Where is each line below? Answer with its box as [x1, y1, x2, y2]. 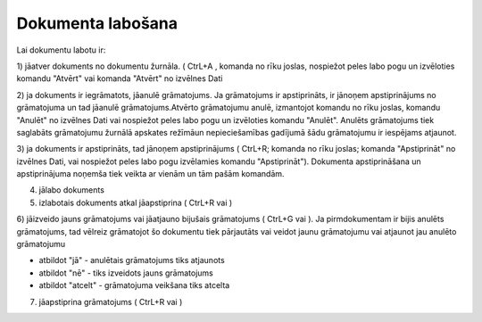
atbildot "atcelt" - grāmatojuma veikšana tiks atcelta [38, 280, 230, 291]
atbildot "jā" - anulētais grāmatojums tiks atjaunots [38, 255, 225, 266]
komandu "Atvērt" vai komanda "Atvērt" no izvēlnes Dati [16, 73, 223, 84]
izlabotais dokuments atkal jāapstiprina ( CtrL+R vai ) [38, 197, 233, 208]
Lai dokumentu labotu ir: [16, 45, 106, 55]
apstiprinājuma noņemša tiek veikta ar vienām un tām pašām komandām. [16, 169, 285, 179]
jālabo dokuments [38, 185, 104, 195]
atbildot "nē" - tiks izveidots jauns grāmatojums [38, 268, 213, 278]
